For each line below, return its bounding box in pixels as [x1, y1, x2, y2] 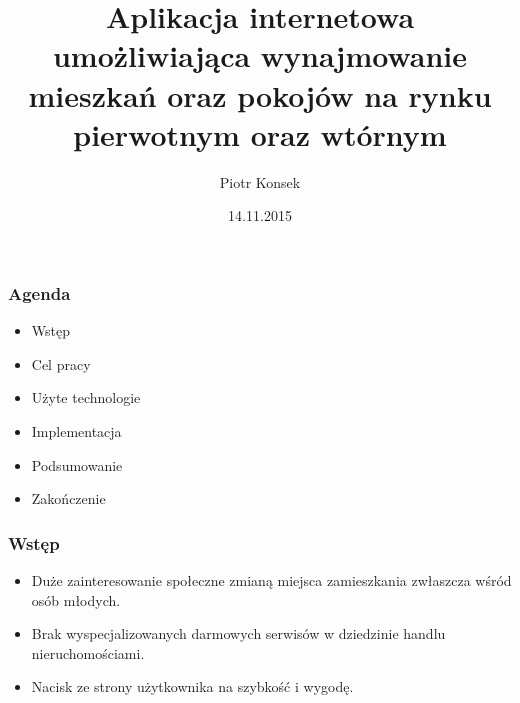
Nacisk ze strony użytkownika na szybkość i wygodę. [31, 676, 354, 697]
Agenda [8, 280, 71, 305]
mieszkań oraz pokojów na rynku [28, 74, 492, 115]
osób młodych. [31, 589, 121, 610]
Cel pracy [31, 353, 91, 374]
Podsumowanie [31, 454, 123, 475]
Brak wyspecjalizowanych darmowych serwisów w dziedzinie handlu [31, 623, 446, 644]
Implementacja [31, 420, 122, 441]
